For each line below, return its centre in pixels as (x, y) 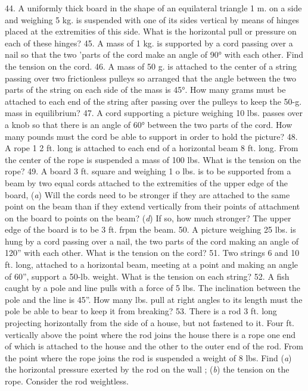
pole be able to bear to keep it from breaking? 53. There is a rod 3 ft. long (141, 311)
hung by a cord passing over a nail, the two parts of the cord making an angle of (152, 241)
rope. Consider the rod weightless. (67, 381)
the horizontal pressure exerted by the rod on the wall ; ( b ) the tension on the (147, 369)
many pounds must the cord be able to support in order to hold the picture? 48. (151, 136)
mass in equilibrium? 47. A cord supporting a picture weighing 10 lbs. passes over (154, 113)
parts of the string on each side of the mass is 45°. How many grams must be (145, 90)
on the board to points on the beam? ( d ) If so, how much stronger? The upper (148, 218)
